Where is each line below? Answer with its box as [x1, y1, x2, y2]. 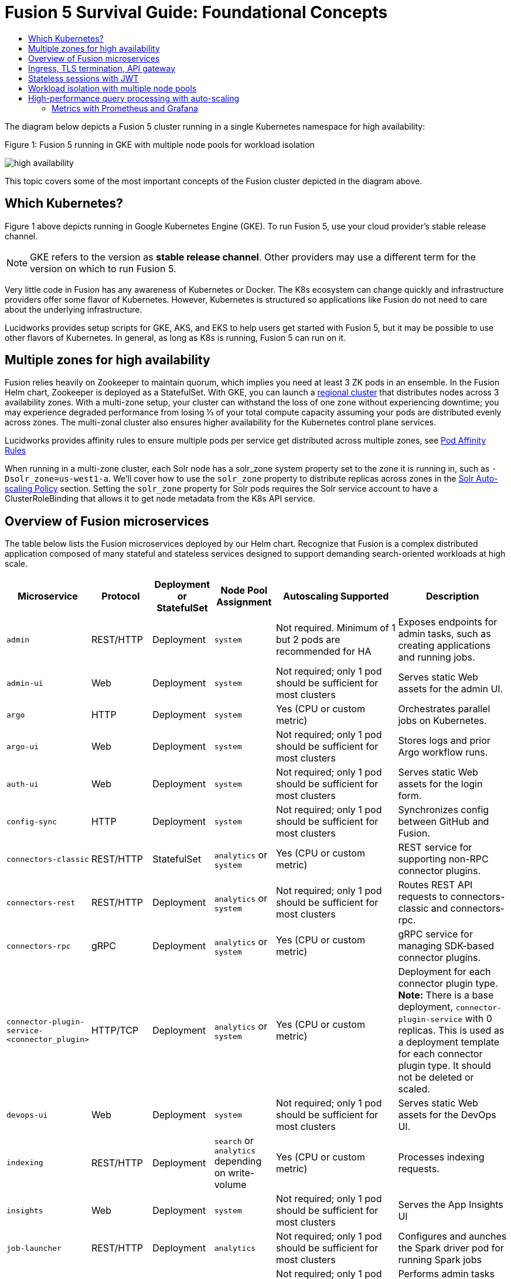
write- [228, 1167, 255, 1179]
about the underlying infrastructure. [5, 304, 142, 314]
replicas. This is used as [398, 1024, 505, 1037]
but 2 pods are [275, 634, 340, 646]
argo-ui [6, 742, 39, 751]
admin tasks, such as [398, 628, 491, 640]
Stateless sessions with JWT [28, 73, 139, 83]
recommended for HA [275, 645, 372, 658]
